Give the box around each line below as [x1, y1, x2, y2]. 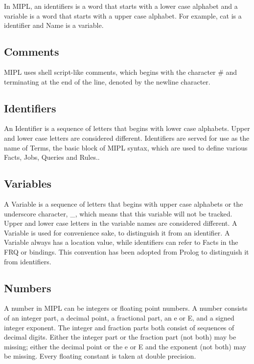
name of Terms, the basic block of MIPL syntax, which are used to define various [4, 142, 248, 152]
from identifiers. [4, 256, 51, 266]
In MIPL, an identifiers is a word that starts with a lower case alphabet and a [4, 1, 238, 11]
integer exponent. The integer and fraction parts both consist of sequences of [4, 322, 234, 332]
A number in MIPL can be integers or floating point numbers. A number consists [4, 303, 248, 313]
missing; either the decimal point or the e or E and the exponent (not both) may [4, 341, 247, 351]
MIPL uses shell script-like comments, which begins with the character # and [4, 66, 237, 77]
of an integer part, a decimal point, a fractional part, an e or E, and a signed [4, 312, 234, 322]
